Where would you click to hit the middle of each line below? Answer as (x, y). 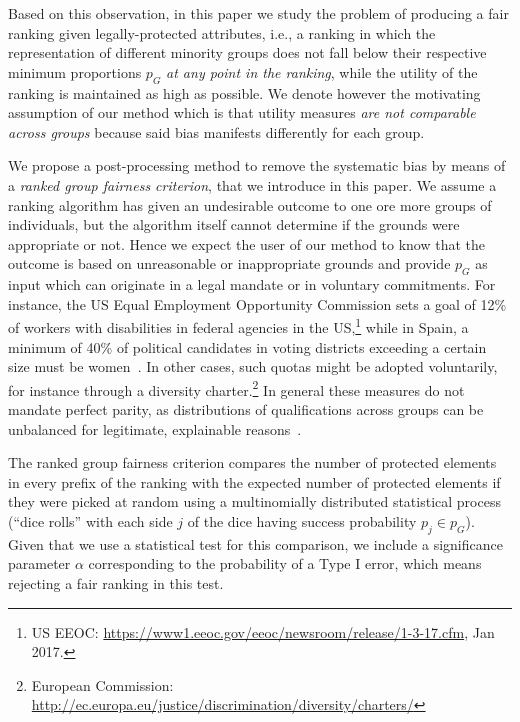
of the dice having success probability (302, 520)
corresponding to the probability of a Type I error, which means (285, 563)
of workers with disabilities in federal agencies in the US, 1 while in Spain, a (238, 325)
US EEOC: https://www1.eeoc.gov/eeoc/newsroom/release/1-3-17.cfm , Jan (263, 631)
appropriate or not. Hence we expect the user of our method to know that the (247, 243)
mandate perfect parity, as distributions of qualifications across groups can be (246, 409)
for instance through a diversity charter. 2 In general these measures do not (236, 388)
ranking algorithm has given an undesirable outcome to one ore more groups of (250, 204)
